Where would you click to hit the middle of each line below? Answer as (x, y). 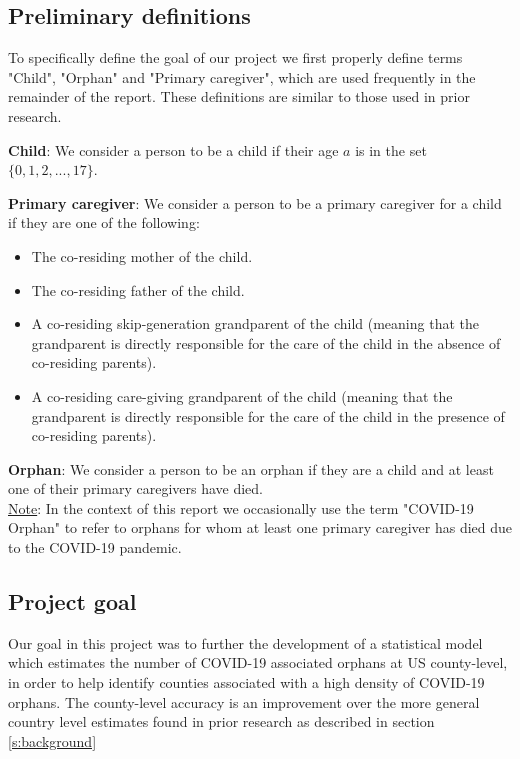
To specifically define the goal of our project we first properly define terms (235, 57)
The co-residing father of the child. (138, 289)
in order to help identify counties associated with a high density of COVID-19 (246, 682)
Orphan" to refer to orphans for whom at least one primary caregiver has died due (260, 527)
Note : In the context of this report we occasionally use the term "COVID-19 (241, 507)
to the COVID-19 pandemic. (95, 547)
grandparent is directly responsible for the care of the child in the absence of (266, 342)
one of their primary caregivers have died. (135, 488)
